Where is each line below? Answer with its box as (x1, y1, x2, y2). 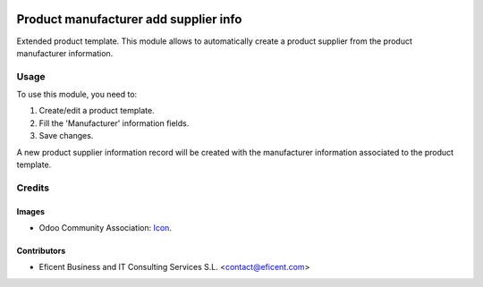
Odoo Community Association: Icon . (38, 222, 172, 232)
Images (16, 206, 45, 216)
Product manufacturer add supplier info (16, 12, 242, 27)
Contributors (16, 245, 66, 256)
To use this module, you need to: (16, 89, 138, 100)
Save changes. (38, 131, 94, 141)
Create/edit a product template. (38, 106, 156, 116)
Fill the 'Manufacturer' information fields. (38, 117, 190, 129)
